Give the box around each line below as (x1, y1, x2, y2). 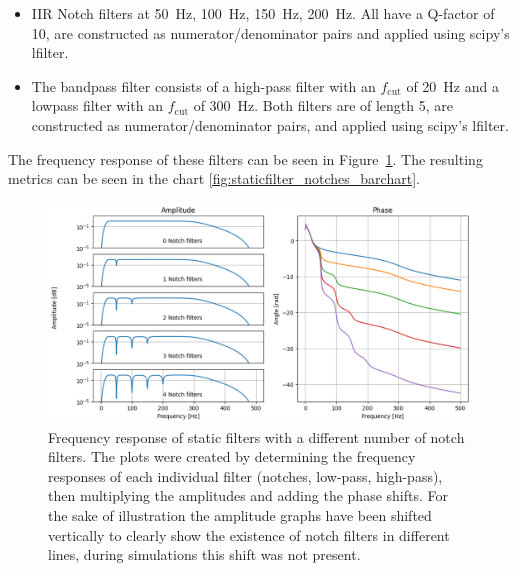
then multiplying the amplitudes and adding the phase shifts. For (48, 485, 448, 506)
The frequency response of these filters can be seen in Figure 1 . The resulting (8, 148, 483, 169)
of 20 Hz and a (406, 75, 499, 96)
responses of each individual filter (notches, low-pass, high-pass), (48, 465, 443, 486)
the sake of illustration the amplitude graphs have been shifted (48, 505, 432, 525)
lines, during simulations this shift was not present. (48, 544, 361, 565)
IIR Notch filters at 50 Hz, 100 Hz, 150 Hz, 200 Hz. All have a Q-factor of (31, 3, 495, 23)
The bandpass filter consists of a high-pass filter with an (31, 75, 376, 96)
